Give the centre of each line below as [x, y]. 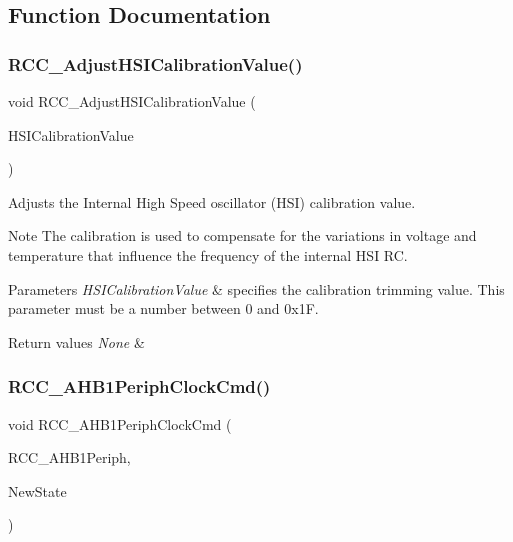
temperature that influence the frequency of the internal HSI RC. [208, 254]
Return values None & [76, 341]
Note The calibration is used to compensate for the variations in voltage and [242, 235]
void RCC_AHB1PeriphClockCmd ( [120, 423]
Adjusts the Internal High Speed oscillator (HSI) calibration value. [212, 201]
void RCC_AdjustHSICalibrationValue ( [132, 101]
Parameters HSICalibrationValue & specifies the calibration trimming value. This [256, 288]
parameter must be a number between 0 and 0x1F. [163, 308]
